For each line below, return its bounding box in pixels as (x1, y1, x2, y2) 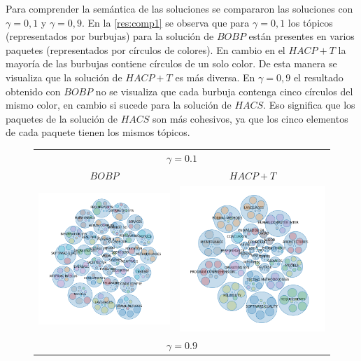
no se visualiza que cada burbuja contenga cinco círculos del (95, 83, 353, 98)
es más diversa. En (175, 69, 255, 84)
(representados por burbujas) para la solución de (6, 29, 214, 43)
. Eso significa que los (263, 97, 355, 112)
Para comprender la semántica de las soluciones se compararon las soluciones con (6, 1, 353, 15)
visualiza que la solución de (6, 69, 122, 84)
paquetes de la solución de (6, 111, 118, 125)
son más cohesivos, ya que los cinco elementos (153, 111, 348, 125)
